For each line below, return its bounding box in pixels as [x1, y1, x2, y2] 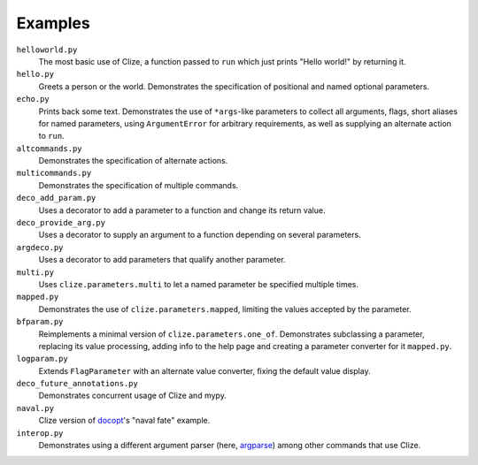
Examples [16, 13, 90, 33]
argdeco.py [16, 242, 64, 252]
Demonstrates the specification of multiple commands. [38, 179, 239, 190]
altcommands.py [16, 143, 83, 154]
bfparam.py [16, 316, 64, 327]
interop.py [16, 428, 64, 438]
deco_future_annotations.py [16, 378, 139, 389]
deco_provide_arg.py [16, 217, 106, 228]
